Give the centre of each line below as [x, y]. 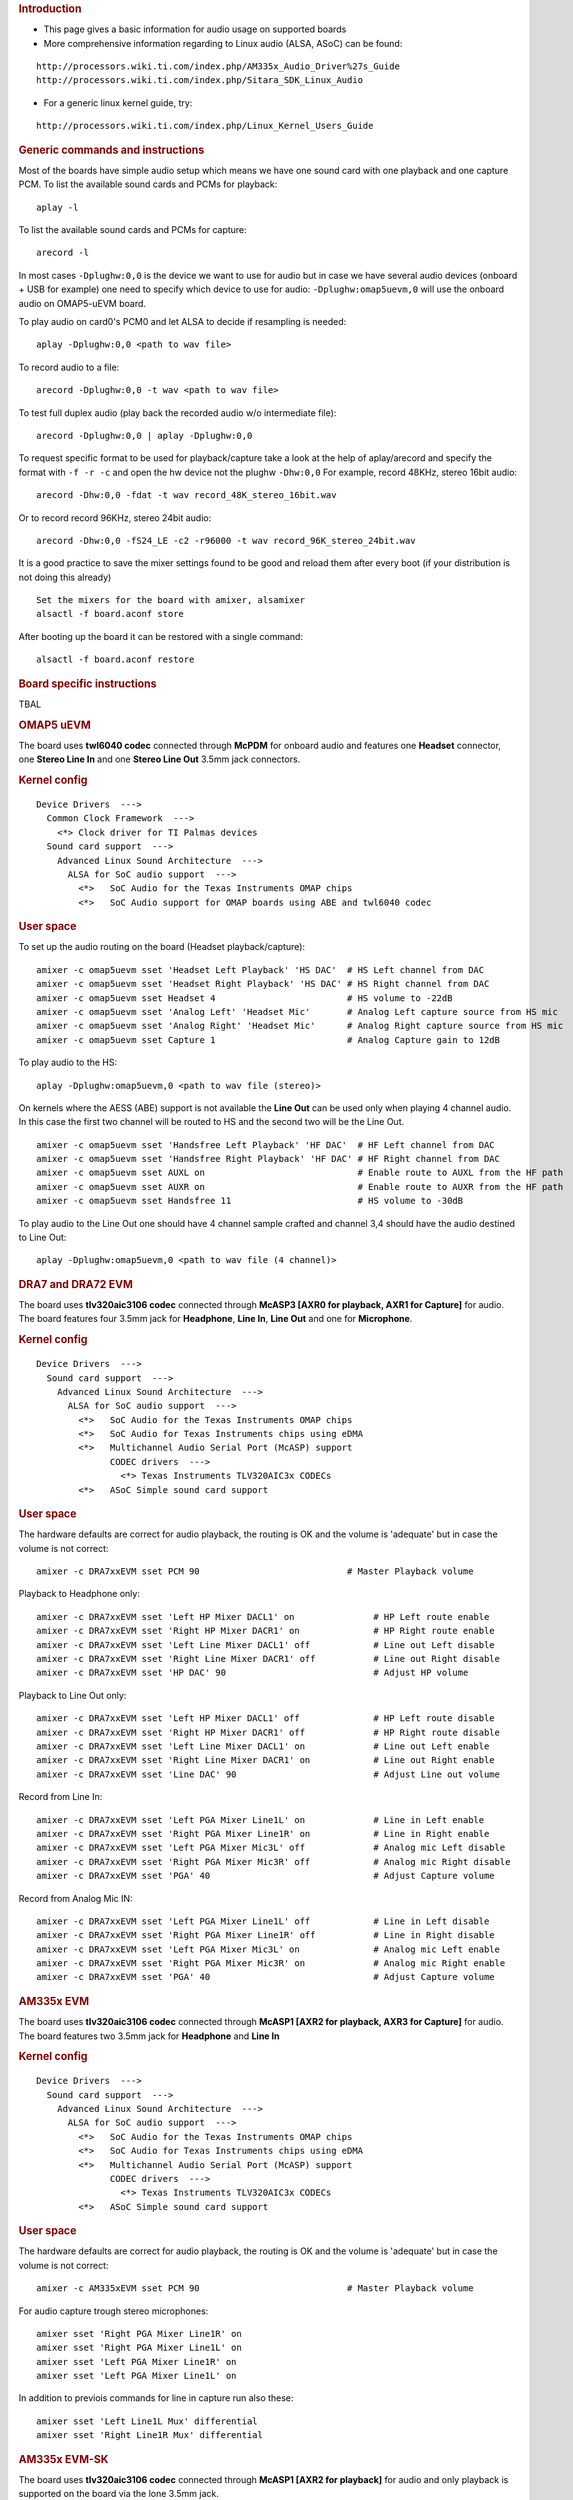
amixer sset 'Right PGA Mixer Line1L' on [139, 2348]
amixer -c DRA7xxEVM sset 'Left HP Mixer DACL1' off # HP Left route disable [265, 1718]
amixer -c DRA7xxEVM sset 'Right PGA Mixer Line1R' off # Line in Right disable [265, 1935]
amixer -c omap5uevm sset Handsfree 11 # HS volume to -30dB [250, 1201]
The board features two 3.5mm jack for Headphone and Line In [149, 2036]
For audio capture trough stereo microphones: [113, 2311]
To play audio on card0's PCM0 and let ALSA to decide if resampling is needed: [182, 321]
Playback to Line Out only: [72, 1695]
